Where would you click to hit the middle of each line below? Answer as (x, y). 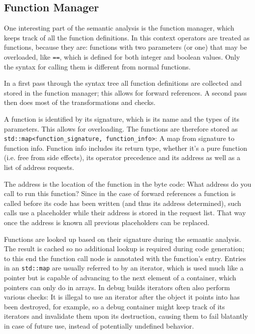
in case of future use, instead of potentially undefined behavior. (99, 326)
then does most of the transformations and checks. (80, 102)
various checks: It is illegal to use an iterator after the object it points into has (122, 297)
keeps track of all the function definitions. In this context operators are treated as (127, 37)
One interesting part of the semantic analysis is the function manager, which (119, 28)
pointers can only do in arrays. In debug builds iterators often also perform (117, 287)
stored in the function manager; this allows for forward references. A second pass (126, 92)
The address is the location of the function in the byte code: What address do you (128, 184)
